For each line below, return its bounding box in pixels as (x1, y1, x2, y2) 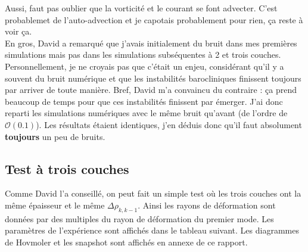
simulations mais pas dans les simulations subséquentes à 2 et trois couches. (5, 48, 281, 61)
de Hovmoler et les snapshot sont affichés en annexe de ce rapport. (5, 235, 248, 248)
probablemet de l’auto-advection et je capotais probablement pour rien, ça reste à (5, 13, 303, 26)
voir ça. (5, 25, 32, 38)
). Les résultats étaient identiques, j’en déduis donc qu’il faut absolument (36, 118, 302, 130)
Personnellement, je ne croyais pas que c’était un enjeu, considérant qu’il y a (5, 60, 284, 72)
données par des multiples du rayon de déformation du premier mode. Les (5, 212, 274, 225)
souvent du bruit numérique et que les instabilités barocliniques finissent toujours (5, 71, 301, 84)
